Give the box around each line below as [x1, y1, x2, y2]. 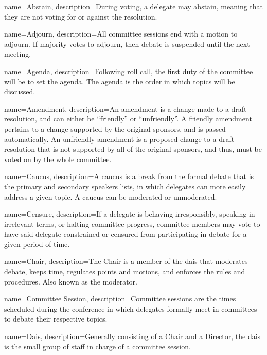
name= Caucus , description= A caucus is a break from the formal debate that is [4, 171, 254, 182]
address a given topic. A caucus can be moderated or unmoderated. [4, 191, 217, 202]
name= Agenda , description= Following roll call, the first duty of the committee [4, 65, 253, 76]
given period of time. [4, 238, 70, 249]
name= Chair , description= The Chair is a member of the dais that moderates [4, 256, 248, 267]
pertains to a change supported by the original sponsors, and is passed [4, 123, 226, 134]
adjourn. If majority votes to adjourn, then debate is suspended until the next [4, 38, 250, 49]
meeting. [4, 48, 31, 59]
